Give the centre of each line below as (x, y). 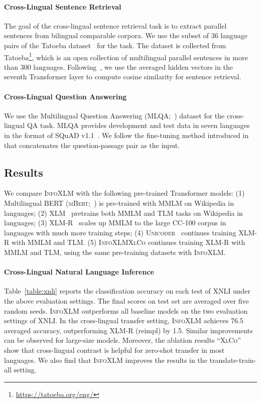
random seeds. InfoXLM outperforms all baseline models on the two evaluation (126, 310)
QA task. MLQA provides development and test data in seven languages (138, 125)
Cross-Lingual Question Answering (66, 96)
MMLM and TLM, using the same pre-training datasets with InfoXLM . (115, 252)
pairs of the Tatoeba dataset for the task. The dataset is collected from (115, 45)
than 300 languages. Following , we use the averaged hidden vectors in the (118, 66)
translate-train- (233, 360)
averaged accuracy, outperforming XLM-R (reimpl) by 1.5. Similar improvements (128, 330)
